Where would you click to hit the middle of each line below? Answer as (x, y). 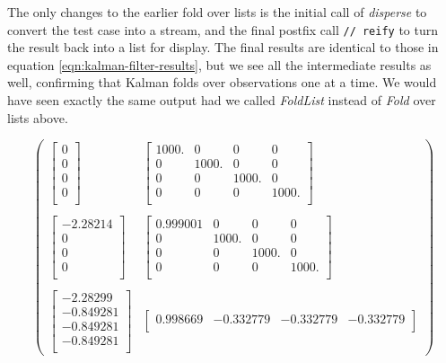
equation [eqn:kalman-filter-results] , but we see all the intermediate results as (219, 64)
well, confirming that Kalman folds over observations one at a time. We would (222, 82)
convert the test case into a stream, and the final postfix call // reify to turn (223, 29)
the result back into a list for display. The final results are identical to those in (223, 47)
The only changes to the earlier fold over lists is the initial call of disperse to (217, 12)
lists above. (38, 117)
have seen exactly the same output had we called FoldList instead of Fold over (222, 100)
